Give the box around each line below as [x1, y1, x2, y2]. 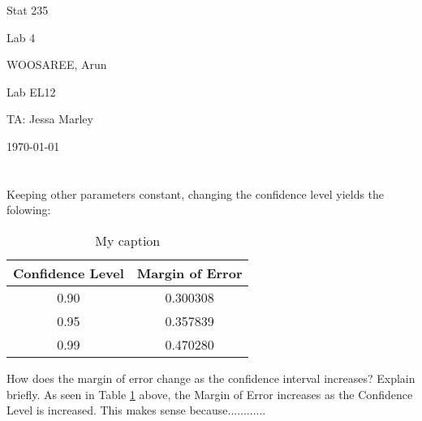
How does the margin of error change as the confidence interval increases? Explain [6, 369, 416, 386]
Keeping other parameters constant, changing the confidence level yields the [6, 185, 385, 202]
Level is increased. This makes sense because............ [6, 402, 266, 419]
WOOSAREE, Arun [6, 56, 107, 73]
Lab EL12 [6, 83, 56, 100]
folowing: [6, 201, 51, 218]
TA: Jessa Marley [6, 110, 93, 127]
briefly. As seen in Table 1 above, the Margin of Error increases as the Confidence [6, 385, 413, 402]
